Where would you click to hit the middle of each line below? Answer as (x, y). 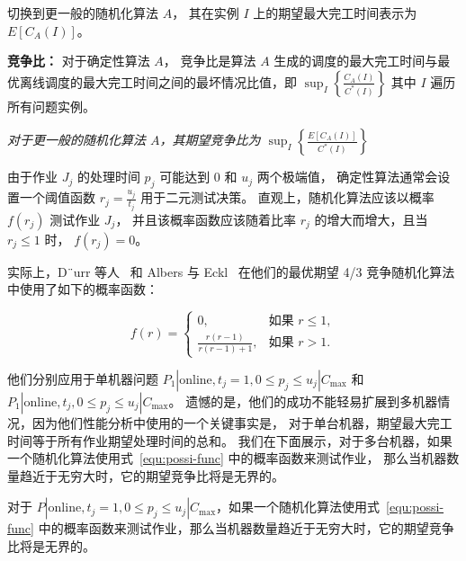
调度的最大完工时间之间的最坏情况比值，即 (170, 81)
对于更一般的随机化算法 (76, 140)
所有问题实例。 (51, 106)
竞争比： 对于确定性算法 (79, 61)
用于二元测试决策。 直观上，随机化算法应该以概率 (287, 197)
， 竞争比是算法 (210, 61)
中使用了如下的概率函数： (83, 289)
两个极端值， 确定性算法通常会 (347, 177)
